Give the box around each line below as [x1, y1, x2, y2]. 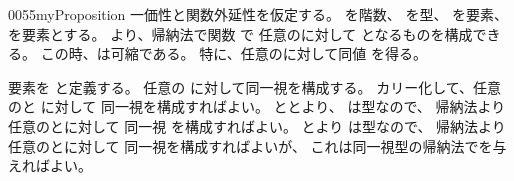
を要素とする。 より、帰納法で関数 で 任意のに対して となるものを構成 [8, 23, 473, 44]
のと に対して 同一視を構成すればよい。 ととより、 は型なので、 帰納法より [8, 96, 506, 117]
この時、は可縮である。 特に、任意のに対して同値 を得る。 [40, 43, 428, 64]
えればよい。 [8, 155, 92, 176]
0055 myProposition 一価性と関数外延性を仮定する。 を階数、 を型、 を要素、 [8, 4, 509, 24]
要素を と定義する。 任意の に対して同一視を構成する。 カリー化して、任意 [8, 76, 502, 97]
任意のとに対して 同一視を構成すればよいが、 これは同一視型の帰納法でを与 [8, 135, 507, 156]
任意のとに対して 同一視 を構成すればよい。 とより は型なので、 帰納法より [8, 115, 506, 136]
